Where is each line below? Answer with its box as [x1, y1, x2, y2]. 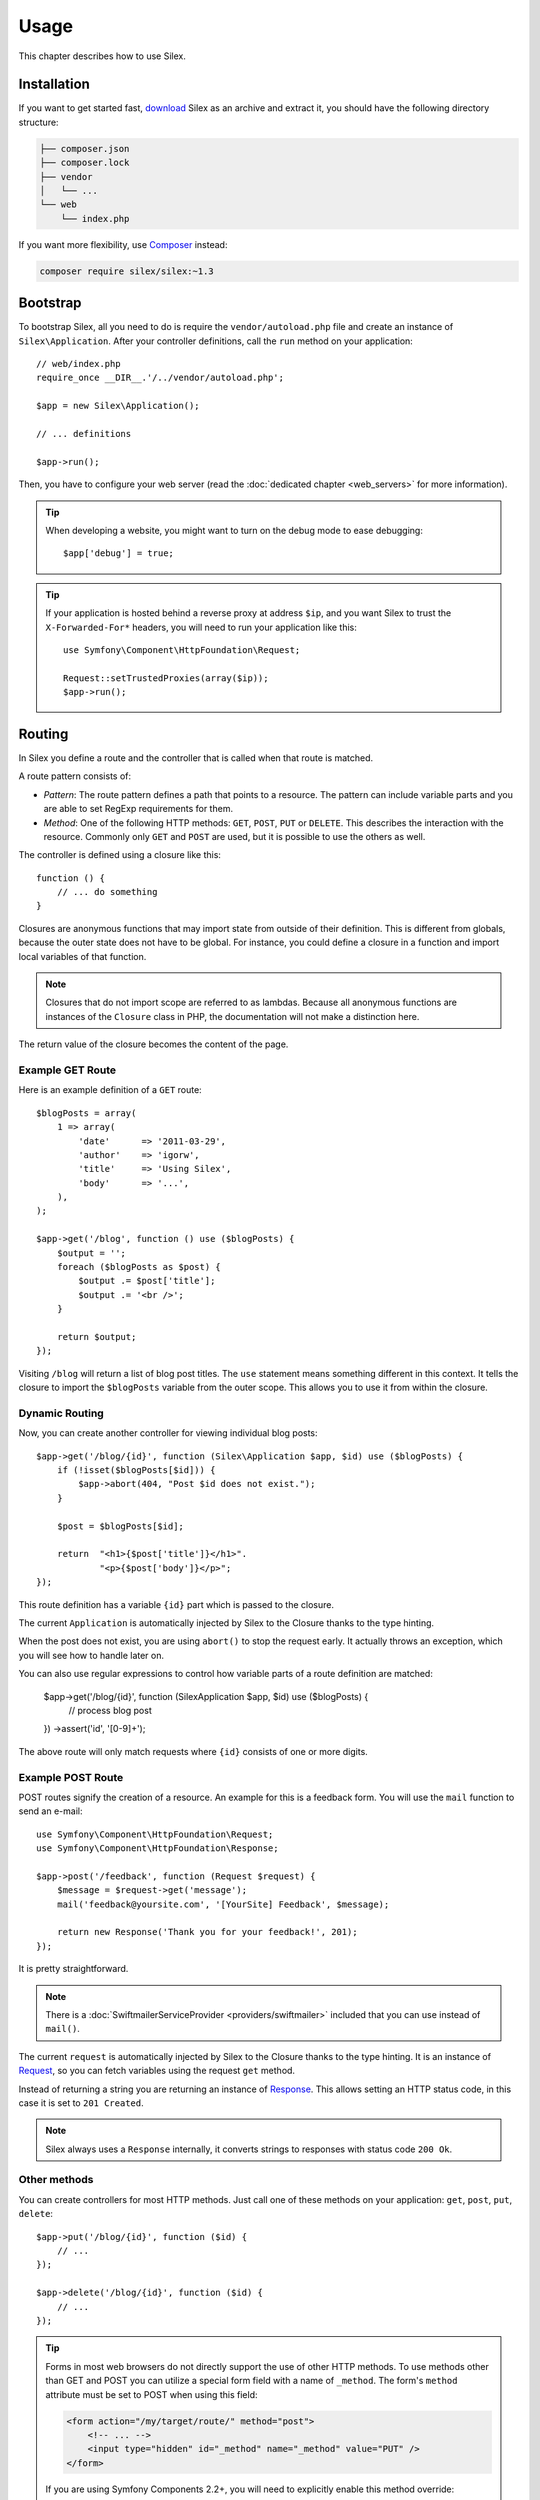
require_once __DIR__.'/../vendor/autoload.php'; [36, 372, 285, 384]
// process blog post [68, 1704, 152, 1716]
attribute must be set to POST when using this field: [45, 2388, 258, 2400]
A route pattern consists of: [18, 770, 132, 782]
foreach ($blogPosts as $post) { [56, 1261, 222, 1273]
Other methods [18, 2173, 94, 2187]
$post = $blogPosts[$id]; [56, 1520, 185, 1532]
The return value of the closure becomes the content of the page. [18, 1038, 289, 1050]
